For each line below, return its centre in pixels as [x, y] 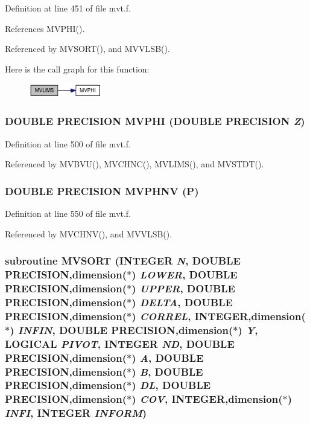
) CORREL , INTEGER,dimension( [219, 316]
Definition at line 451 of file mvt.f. [68, 8]
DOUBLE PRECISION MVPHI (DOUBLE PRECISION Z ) [155, 121]
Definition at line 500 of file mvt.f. [68, 143]
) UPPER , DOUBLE [183, 288]
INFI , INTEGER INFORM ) [76, 413]
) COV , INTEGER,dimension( [207, 399]
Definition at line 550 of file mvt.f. [68, 214]
